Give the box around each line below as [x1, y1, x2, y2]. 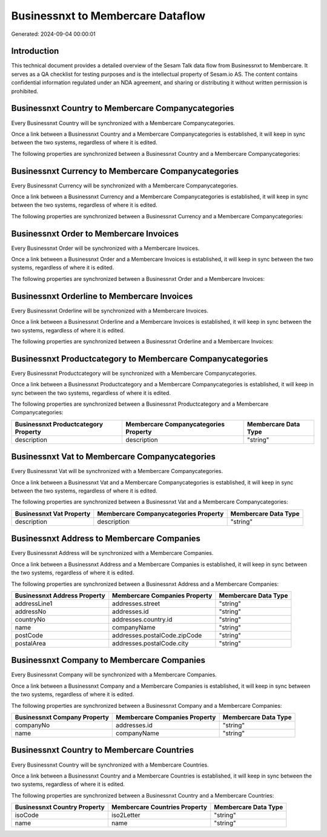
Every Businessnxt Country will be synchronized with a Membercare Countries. [11, 761, 209, 768]
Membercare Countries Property [111, 803, 208, 812]
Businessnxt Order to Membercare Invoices [11, 228, 179, 239]
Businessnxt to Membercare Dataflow [11, 9, 206, 22]
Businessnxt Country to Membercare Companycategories [11, 103, 234, 113]
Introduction [11, 46, 59, 56]
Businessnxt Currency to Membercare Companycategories [11, 166, 239, 176]
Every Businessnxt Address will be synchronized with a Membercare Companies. [11, 550, 214, 557]
